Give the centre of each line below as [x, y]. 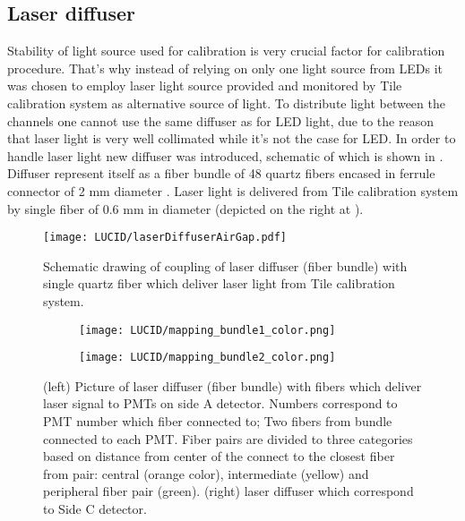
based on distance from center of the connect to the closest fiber [219, 456]
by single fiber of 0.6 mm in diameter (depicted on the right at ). [185, 208]
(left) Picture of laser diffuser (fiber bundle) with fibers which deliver [232, 385]
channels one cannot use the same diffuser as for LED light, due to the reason [220, 120]
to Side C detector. [95, 509]
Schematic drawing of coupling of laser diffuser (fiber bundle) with [225, 265]
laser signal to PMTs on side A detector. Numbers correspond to [220, 403]
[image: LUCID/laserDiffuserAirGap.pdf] [165, 238]
